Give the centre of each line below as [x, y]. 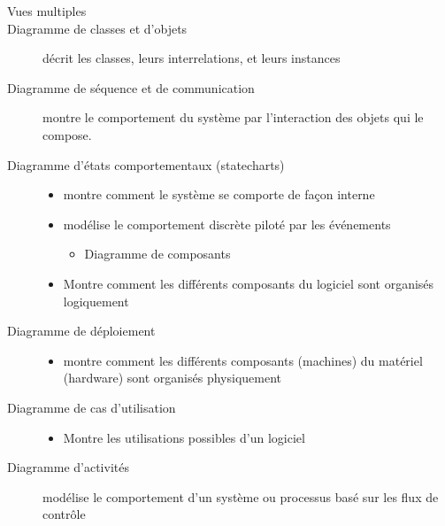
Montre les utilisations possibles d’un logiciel [184, 437]
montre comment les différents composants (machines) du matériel [243, 360]
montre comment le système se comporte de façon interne [219, 194]
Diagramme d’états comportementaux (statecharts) [146, 164]
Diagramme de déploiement [81, 331]
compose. [67, 134]
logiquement [96, 301]
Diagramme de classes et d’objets [97, 28]
